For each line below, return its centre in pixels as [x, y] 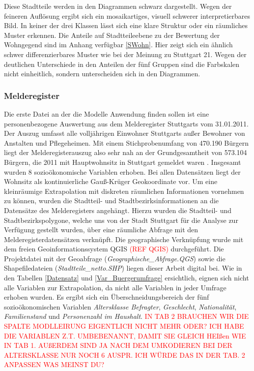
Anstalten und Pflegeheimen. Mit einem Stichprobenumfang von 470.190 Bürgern [127, 142]
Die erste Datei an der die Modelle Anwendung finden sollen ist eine [107, 113]
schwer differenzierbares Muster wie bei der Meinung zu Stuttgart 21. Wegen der [125, 54]
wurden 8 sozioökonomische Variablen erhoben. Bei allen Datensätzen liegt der [122, 171]
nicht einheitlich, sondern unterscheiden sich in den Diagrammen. [102, 74]
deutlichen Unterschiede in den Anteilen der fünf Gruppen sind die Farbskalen [122, 64]
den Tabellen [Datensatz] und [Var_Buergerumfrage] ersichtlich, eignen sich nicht [127, 278]
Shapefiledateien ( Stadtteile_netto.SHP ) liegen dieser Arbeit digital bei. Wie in [123, 268]
